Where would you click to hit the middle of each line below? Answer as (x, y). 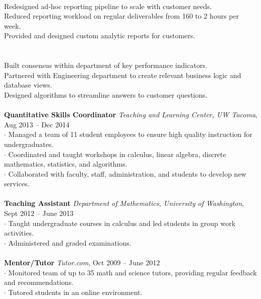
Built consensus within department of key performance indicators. (106, 65)
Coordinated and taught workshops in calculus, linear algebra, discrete (117, 154)
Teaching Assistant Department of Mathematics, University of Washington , (124, 203)
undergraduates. (29, 144)
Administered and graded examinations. (70, 242)
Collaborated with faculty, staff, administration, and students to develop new (127, 173)
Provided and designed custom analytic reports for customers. (100, 35)
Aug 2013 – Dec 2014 (37, 124)
